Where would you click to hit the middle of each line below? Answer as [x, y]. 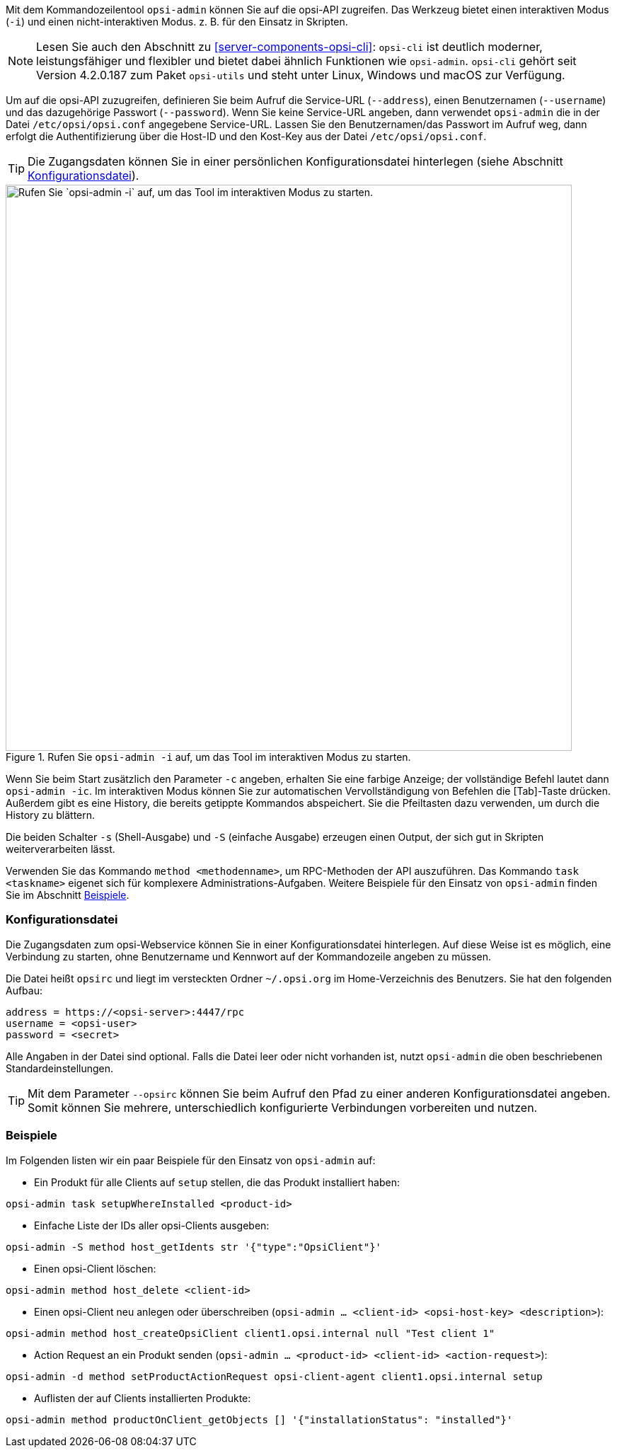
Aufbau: [24, 990]
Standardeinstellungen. [60, 1068]
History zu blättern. [51, 815]
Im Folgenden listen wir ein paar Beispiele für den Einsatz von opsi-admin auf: [191, 1160]
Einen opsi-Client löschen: [95, 1268]
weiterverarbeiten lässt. [60, 849]
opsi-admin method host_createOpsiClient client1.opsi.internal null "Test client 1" [250, 1333]
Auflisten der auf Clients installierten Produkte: [143, 1398]
